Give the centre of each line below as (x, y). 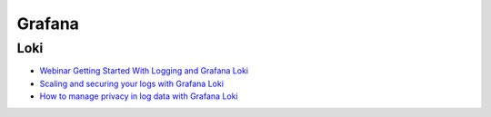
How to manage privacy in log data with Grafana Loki (139, 96)
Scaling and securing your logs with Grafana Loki (132, 83)
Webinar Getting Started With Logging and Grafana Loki (144, 71)
